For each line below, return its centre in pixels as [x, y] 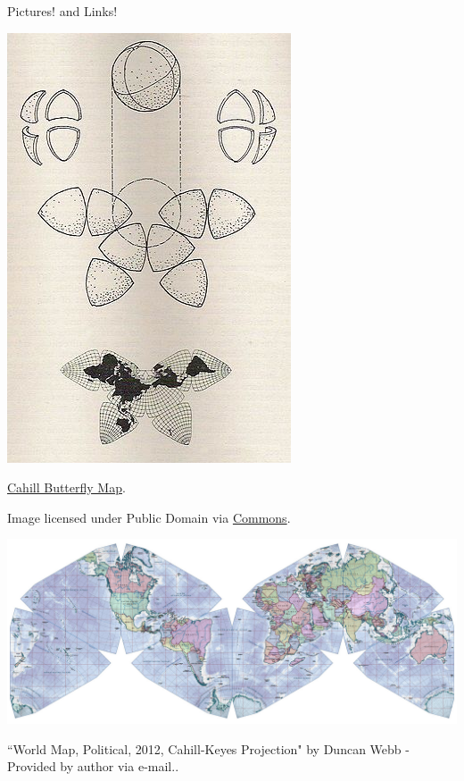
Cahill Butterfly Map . [66, 487]
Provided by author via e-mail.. [93, 766]
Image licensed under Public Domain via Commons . [149, 517]
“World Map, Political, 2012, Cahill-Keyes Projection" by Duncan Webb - [208, 748]
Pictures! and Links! [62, 11]
